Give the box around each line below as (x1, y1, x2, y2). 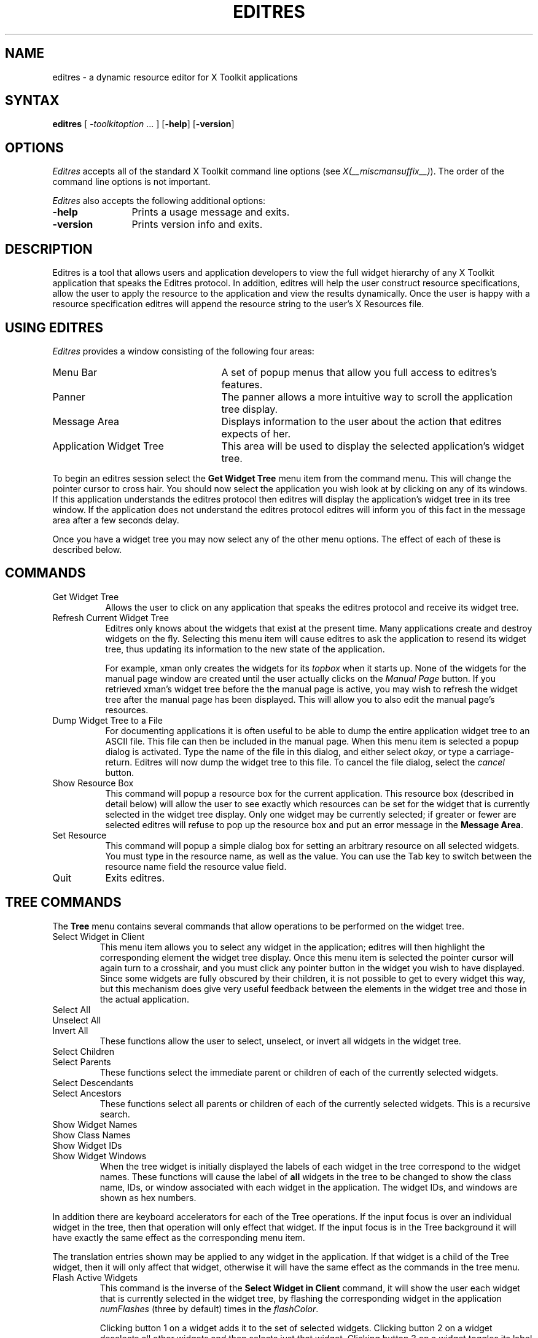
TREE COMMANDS (5, 894, 122, 910)
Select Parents (52, 1056, 111, 1067)
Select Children (52, 1046, 114, 1057)
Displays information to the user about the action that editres (221, 415, 502, 428)
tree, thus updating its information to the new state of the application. (105, 643, 385, 654)
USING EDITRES (5, 319, 103, 335)
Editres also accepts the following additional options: (52, 195, 266, 206)
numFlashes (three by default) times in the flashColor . (99, 1303, 319, 1314)
